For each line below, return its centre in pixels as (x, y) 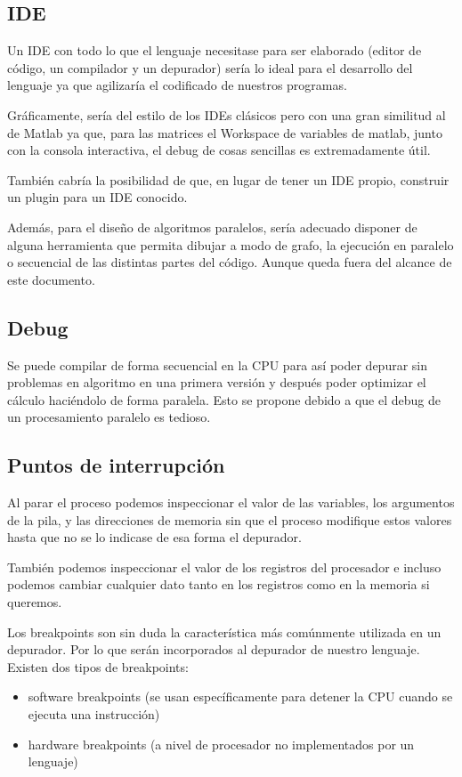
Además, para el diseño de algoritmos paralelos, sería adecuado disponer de (212, 227)
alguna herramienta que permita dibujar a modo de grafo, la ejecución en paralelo (231, 244)
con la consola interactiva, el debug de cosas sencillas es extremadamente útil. (219, 150)
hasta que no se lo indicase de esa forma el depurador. (154, 537)
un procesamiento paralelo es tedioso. (109, 417)
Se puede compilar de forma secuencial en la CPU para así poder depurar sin (217, 364)
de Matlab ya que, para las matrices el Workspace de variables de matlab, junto (225, 132)
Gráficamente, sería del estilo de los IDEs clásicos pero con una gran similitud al (227, 114)
